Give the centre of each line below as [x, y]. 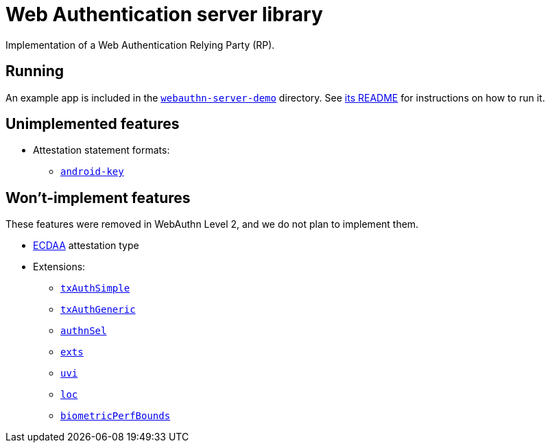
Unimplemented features [93, 124]
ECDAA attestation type [86, 246]
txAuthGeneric [98, 310]
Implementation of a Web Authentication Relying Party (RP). [140, 45]
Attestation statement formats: [101, 150]
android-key [92, 172]
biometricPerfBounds [116, 416]
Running [35, 71]
